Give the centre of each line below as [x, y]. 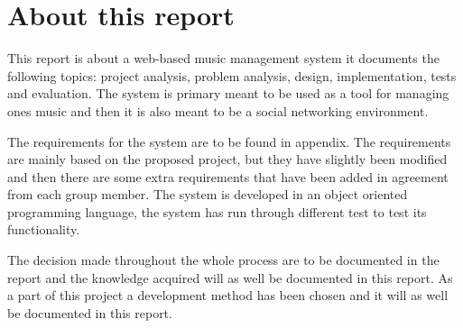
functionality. [44, 229]
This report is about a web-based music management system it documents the [223, 58]
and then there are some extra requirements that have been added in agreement [228, 176]
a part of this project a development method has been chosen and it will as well [228, 295]
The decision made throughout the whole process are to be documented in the [223, 260]
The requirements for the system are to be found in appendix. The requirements [229, 141]
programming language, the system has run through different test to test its [217, 211]
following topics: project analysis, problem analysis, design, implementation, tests [232, 75]
